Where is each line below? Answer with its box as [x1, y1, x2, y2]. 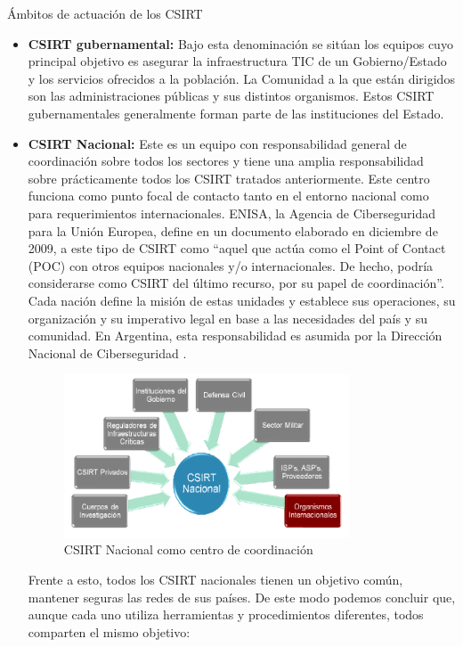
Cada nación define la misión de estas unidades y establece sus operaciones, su [28, 291, 456, 309]
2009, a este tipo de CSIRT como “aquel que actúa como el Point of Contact [28, 239, 446, 258]
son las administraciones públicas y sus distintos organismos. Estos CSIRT [28, 86, 435, 105]
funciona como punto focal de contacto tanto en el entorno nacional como [28, 186, 429, 205]
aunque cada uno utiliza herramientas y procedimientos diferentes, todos [28, 605, 424, 624]
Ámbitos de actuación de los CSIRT [7, 4, 203, 22]
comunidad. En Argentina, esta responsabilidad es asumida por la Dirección [28, 326, 443, 345]
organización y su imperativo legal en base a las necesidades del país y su [28, 308, 427, 327]
